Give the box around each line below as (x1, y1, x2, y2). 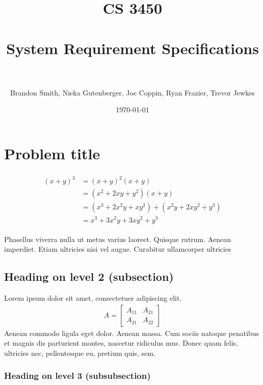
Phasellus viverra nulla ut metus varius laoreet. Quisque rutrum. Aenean (4, 233, 231, 244)
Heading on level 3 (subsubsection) (4, 369, 151, 382)
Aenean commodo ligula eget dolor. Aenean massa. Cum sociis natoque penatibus (4, 327, 259, 338)
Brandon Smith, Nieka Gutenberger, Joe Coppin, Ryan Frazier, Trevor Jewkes (10, 87, 255, 98)
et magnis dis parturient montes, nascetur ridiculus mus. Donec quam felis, (4, 338, 238, 348)
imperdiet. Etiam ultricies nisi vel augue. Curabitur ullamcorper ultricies (4, 244, 231, 254)
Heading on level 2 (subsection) (4, 269, 174, 284)
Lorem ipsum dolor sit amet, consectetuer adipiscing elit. (4, 292, 182, 303)
